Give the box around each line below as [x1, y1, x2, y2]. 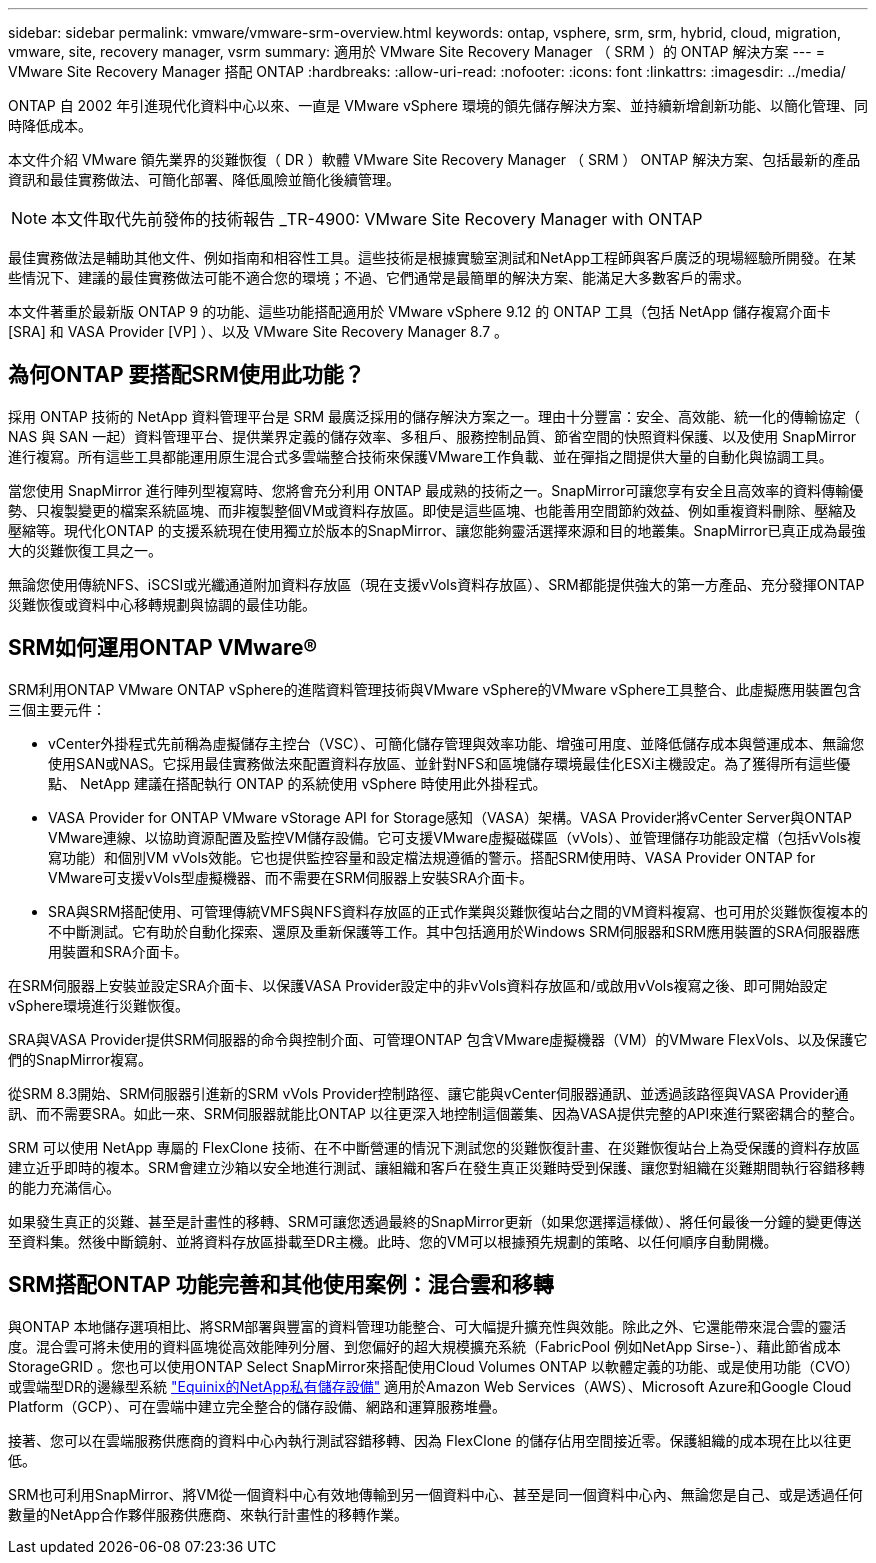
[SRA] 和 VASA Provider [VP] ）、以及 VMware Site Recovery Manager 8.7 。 [8, 323, 509, 340]
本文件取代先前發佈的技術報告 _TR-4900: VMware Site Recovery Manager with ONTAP [51, 209, 703, 229]
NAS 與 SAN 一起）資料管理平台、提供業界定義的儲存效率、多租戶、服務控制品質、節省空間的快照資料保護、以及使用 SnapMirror [8, 427, 857, 445]
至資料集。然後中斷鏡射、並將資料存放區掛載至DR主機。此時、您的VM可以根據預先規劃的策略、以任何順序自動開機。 [8, 1232, 778, 1250]
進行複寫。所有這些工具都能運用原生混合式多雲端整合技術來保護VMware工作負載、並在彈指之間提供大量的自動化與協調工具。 [8, 447, 833, 465]
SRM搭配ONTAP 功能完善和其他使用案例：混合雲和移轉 [8, 1272, 554, 1298]
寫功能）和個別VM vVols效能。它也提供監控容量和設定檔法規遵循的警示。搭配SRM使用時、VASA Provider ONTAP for [48, 848, 816, 866]
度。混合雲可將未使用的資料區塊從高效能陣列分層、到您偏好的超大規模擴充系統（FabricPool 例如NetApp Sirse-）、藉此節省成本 [8, 1337, 841, 1355]
